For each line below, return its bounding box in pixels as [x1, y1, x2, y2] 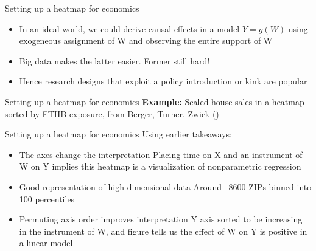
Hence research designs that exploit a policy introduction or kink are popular [19, 75, 307, 88]
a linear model [19, 236, 73, 249]
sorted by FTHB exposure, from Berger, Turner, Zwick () [5, 107, 219, 120]
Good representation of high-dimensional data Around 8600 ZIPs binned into [19, 180, 312, 193]
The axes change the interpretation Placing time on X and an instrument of [19, 148, 303, 160]
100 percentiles [19, 192, 75, 205]
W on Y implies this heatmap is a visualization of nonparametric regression [19, 160, 301, 173]
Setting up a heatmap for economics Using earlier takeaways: [5, 128, 232, 140]
